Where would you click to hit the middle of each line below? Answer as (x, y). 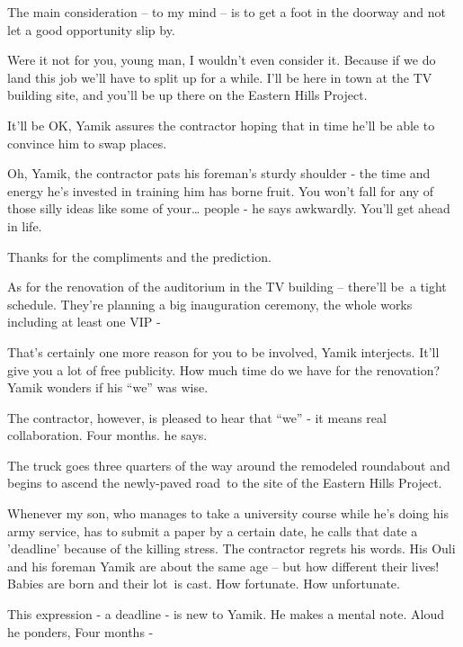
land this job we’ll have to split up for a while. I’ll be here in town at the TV (220, 77)
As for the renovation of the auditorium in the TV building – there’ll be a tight (227, 287)
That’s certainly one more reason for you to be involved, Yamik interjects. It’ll (223, 351)
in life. (25, 225)
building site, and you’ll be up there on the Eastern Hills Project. (187, 95)
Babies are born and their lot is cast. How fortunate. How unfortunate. (204, 584)
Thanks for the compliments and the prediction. (139, 256)
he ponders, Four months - (80, 631)
